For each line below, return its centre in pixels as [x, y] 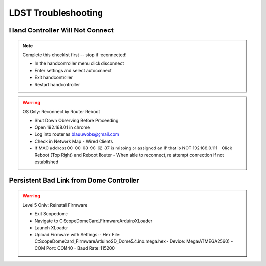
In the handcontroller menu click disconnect [79, 63]
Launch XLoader [51, 228]
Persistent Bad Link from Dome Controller [74, 180]
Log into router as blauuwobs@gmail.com [77, 134]
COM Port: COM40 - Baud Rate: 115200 [75, 248]
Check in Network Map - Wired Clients [74, 141]
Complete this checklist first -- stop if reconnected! [74, 55]
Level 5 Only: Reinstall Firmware [55, 205]
